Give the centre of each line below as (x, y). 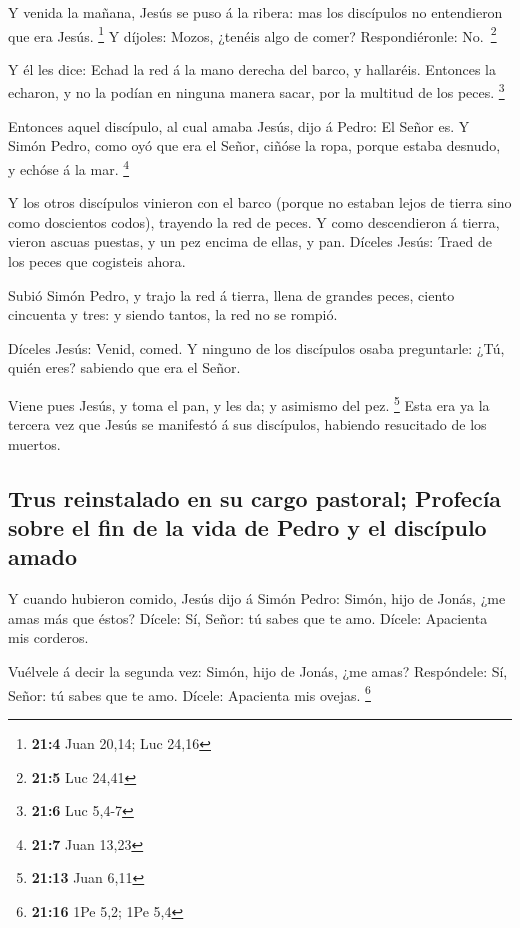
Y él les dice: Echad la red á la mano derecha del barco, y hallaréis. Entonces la (252, 68)
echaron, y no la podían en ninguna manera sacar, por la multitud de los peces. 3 (256, 91)
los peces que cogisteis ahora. (97, 260)
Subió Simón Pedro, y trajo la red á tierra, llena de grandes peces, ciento (231, 294)
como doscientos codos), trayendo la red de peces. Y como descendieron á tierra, (254, 221)
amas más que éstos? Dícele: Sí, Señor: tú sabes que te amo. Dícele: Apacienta (248, 617)
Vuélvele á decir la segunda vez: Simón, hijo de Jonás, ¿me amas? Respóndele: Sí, (258, 671)
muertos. (34, 443)
